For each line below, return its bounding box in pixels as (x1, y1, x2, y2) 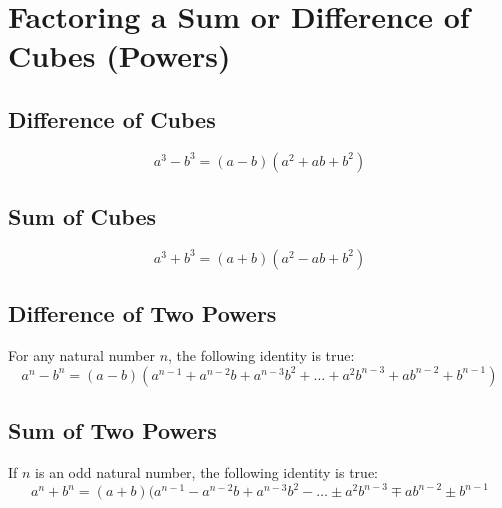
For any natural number (8, 345, 155, 366)
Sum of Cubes (8, 201, 157, 232)
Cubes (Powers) (8, 35, 231, 76)
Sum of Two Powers (8, 415, 217, 446)
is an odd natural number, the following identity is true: (35, 461, 378, 482)
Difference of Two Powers (8, 298, 277, 329)
